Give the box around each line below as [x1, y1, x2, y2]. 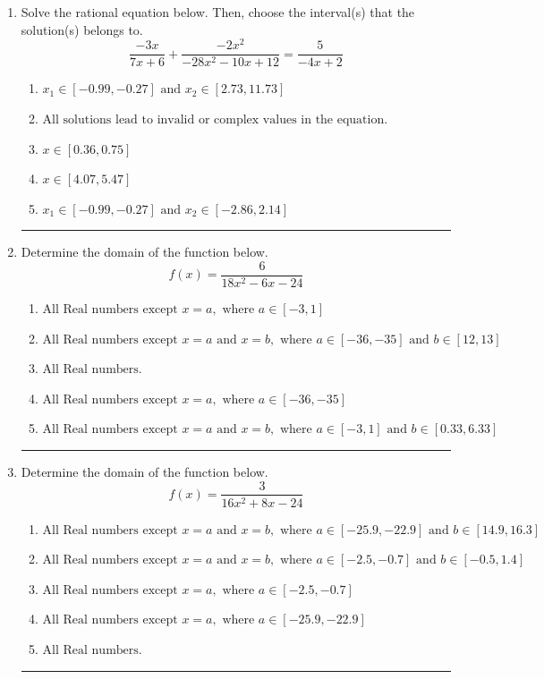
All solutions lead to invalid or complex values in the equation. [42, 113, 388, 126]
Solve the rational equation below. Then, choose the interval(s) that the [21, 3, 415, 21]
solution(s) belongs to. [21, 20, 143, 38]
